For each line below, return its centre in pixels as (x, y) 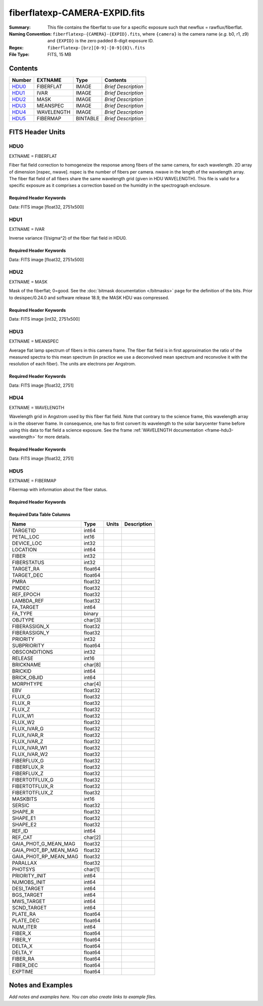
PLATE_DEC (26, 920)
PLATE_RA (24, 914)
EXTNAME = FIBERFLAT (33, 156)
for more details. (54, 437)
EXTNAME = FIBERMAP (33, 480)
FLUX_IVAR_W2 (30, 754)
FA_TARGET (25, 607)
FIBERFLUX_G (28, 760)
